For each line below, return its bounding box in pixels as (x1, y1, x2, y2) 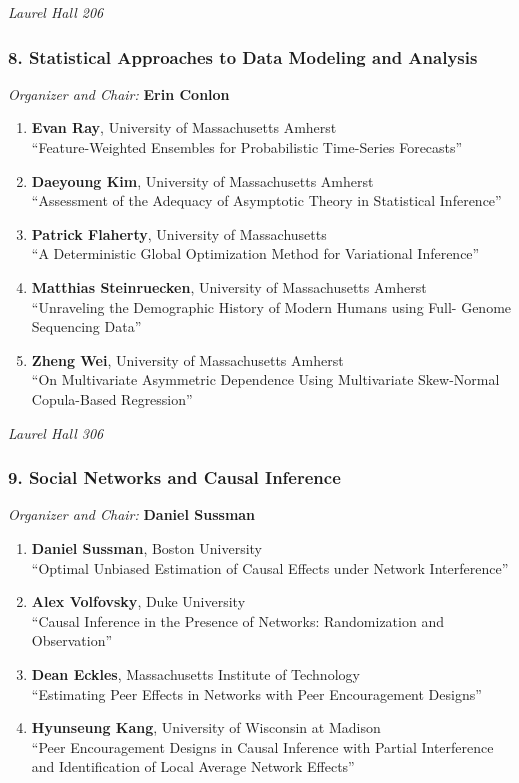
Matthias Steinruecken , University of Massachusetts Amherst (31, 276, 427, 297)
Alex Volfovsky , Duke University (31, 591, 246, 612)
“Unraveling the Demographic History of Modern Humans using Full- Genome (31, 296, 512, 317)
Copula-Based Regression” (31, 388, 193, 409)
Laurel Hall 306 (8, 422, 104, 443)
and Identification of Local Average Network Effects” (31, 756, 355, 777)
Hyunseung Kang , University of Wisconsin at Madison (31, 717, 381, 738)
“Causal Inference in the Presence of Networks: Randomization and (31, 610, 444, 631)
